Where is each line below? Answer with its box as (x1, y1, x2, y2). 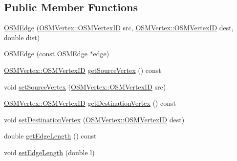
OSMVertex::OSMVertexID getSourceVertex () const (4, 65, 161, 75)
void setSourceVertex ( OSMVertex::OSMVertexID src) (4, 81, 166, 92)
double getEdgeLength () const (4, 131, 97, 141)
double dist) (4, 32, 40, 42)
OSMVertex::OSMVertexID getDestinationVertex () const (4, 98, 176, 108)
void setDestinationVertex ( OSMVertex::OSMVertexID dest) (4, 114, 185, 124)
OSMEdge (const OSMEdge (4, 48, 87, 59)
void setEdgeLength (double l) (4, 147, 95, 157)
